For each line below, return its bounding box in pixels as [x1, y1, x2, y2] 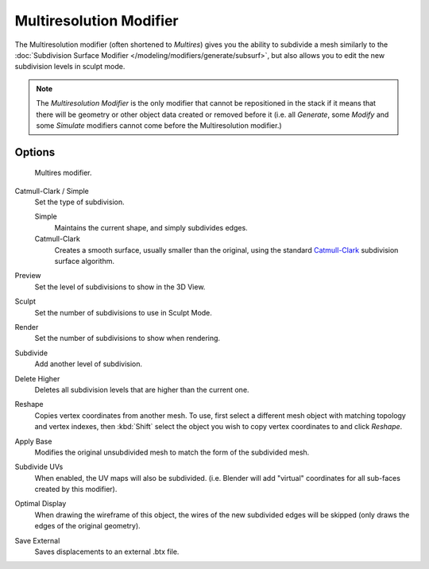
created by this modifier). [34, 485, 118, 494]
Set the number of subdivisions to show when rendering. [34, 334, 221, 343]
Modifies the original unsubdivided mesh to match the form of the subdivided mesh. [34, 447, 310, 457]
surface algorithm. [54, 257, 115, 266]
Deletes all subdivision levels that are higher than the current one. [34, 385, 249, 394]
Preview [14, 271, 41, 281]
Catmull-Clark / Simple [14, 186, 89, 195]
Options [14, 145, 56, 159]
